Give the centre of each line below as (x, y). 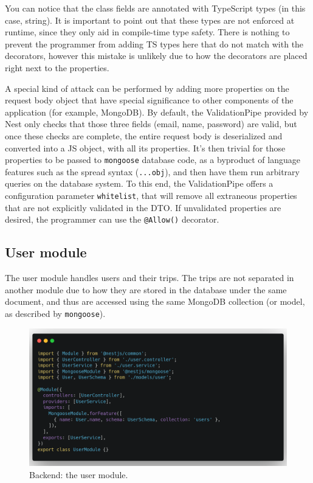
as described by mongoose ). (55, 313)
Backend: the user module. (79, 475)
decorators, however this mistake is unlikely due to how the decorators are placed (156, 56)
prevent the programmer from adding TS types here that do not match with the (154, 43)
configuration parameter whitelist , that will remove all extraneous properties (151, 196)
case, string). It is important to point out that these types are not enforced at (150, 20)
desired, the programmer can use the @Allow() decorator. (112, 219)
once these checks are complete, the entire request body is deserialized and (144, 135)
